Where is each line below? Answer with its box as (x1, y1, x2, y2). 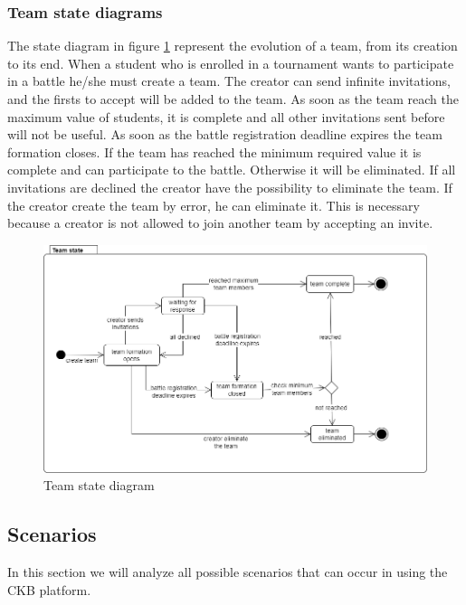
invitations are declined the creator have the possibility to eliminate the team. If (7, 177, 452, 196)
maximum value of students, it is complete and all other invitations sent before (7, 107, 445, 126)
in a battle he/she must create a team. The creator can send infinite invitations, (7, 71, 451, 90)
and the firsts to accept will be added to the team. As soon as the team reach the (7, 90, 459, 108)
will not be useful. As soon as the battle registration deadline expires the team (7, 125, 442, 144)
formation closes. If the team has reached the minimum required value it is (7, 142, 422, 161)
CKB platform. (7, 580, 91, 599)
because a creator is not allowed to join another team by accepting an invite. (7, 213, 433, 232)
